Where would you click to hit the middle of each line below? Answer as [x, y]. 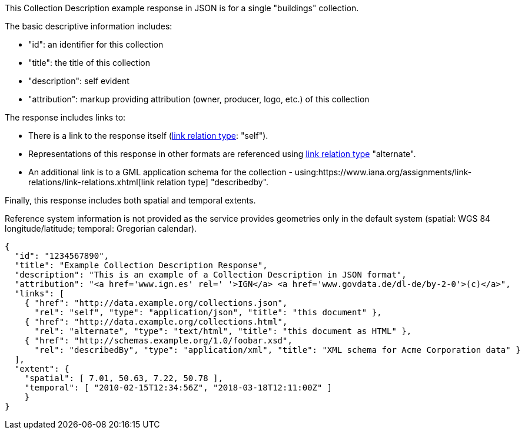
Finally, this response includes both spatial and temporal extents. [130, 200]
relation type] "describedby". [212, 182]
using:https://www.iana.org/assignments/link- [383, 172]
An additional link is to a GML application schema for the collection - [160, 172]
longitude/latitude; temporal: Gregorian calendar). [101, 228]
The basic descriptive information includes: [89, 26]
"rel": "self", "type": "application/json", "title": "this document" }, [208, 312]
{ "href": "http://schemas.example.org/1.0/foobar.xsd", [158, 340]
